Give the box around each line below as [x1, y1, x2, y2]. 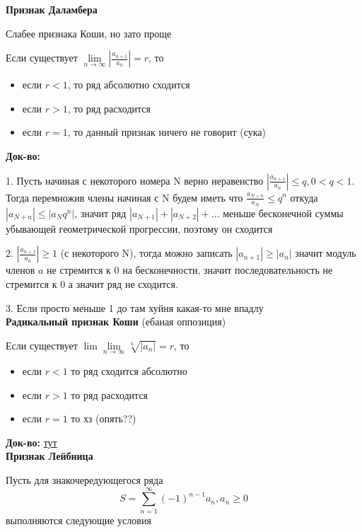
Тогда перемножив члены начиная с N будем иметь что [6, 190, 243, 204]
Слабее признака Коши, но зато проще [6, 25, 172, 40]
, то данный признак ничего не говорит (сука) [67, 125, 266, 139]
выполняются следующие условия [6, 512, 151, 527]
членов [6, 262, 35, 277]
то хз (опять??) [71, 411, 136, 426]
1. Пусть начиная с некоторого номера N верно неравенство [6, 173, 264, 187]
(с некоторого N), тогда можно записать [60, 245, 233, 260]
